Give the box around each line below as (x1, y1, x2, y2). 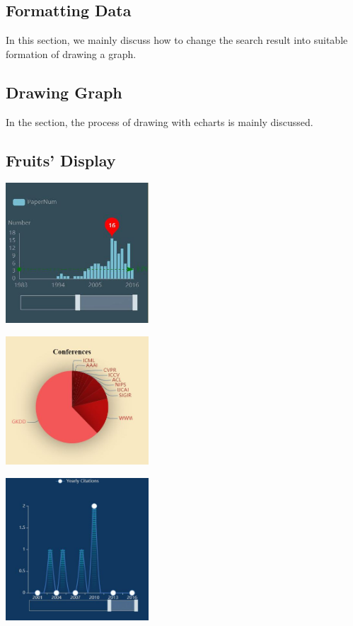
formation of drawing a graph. (6, 46, 137, 61)
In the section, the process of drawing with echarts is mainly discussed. (6, 114, 313, 129)
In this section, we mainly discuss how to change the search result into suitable (6, 33, 348, 47)
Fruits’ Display (6, 149, 116, 171)
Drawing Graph (6, 81, 122, 103)
